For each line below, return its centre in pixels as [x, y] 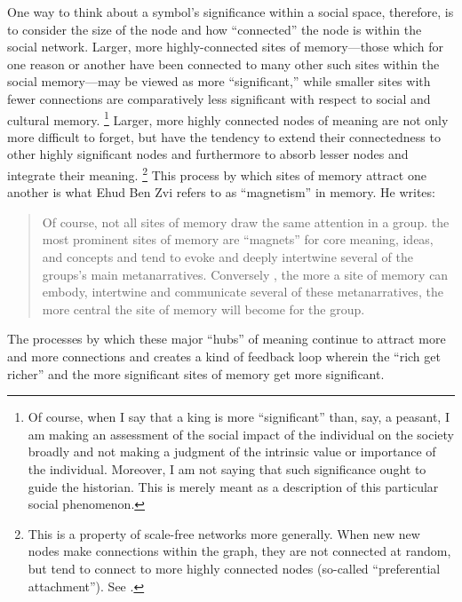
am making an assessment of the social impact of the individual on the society [241, 434]
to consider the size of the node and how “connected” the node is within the [215, 29]
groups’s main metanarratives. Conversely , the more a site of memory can [245, 274]
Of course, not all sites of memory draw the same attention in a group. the [246, 222]
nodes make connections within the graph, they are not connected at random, [239, 551]
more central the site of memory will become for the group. [203, 309]
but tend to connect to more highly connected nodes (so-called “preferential [234, 568]
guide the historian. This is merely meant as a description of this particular [233, 486]
